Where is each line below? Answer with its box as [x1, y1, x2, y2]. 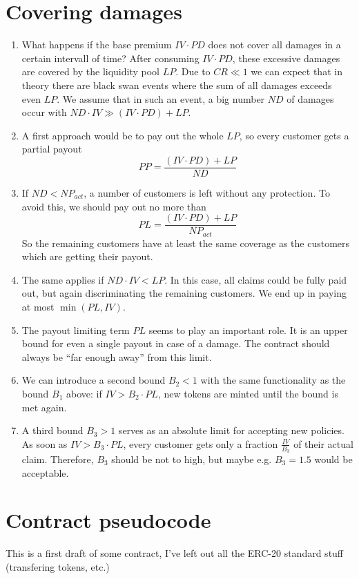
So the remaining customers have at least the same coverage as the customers [21, 235, 350, 250]
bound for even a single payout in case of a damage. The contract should [21, 336, 330, 351]
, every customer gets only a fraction [123, 436, 278, 451]
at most [21, 300, 55, 314]
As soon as [21, 436, 68, 451]
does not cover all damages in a [208, 37, 341, 52]
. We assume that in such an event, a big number [57, 91, 265, 106]
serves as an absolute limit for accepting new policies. [118, 423, 345, 438]
